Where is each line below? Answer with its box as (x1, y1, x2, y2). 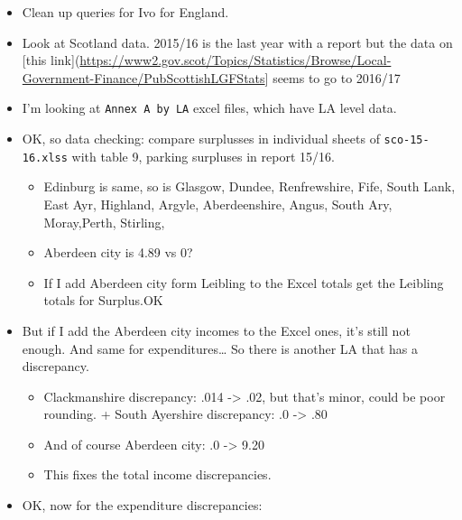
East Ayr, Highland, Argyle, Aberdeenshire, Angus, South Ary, (43, 194, 393, 213)
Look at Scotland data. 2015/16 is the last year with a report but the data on (22, 32, 453, 51)
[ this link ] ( (22, 51, 80, 70)
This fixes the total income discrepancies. (43, 465, 272, 484)
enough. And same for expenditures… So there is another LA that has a (22, 339, 419, 357)
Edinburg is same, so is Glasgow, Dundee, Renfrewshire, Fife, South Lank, (43, 177, 456, 196)
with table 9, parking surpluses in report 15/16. (71, 146, 335, 165)
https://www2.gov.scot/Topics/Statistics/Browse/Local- (79, 51, 392, 70)
